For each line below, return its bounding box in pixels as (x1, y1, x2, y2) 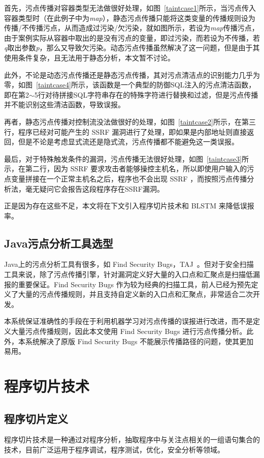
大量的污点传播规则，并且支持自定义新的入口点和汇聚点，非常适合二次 (18, 289, 253, 299)
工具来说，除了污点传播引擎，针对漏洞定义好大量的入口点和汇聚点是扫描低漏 (4, 269, 260, 280)
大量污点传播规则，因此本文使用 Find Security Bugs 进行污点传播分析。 (11, 326, 247, 337)
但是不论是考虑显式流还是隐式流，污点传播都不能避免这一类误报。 (18, 136, 239, 147)
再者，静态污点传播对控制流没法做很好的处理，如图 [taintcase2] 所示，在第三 (4, 116, 256, 127)
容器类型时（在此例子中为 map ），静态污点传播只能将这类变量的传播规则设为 (4, 12, 255, 23)
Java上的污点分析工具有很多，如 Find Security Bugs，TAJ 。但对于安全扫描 (4, 259, 254, 269)
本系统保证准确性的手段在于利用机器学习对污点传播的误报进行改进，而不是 (4, 316, 253, 326)
